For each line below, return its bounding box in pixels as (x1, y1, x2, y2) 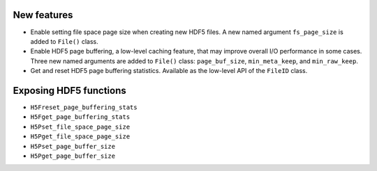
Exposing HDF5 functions (13, 84, 126, 97)
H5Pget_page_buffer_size (30, 152, 115, 160)
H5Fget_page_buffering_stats (30, 113, 131, 121)
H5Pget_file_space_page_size (30, 133, 131, 140)
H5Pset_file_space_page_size (30, 122, 131, 131)
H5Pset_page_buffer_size (30, 142, 115, 150)
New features (13, 9, 73, 21)
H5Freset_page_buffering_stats (30, 103, 138, 111)
